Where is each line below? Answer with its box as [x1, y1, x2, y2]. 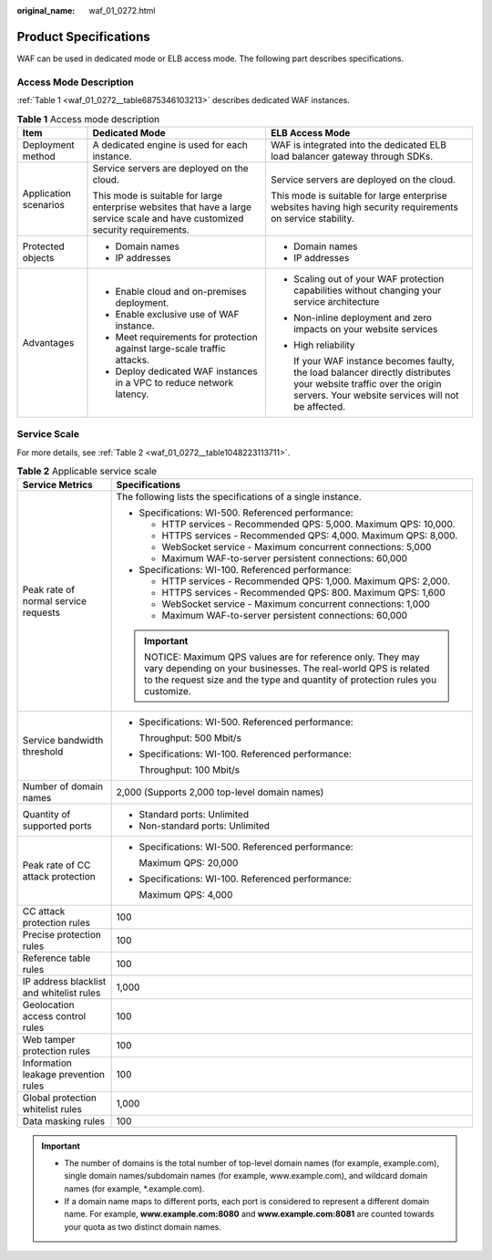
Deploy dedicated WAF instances [115, 365, 259, 378]
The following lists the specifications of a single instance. [116, 491, 362, 504]
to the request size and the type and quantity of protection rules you [144, 673, 437, 686]
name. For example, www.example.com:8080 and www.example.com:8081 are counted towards [64, 1209, 435, 1220]
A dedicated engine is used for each [92, 138, 248, 151]
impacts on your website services [292, 322, 438, 335]
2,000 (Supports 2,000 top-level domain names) [116, 786, 324, 798]
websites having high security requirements [270, 201, 459, 213]
